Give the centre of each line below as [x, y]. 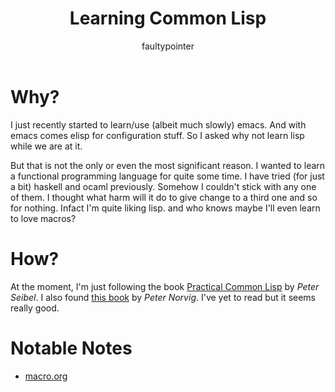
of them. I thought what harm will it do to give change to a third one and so [164, 197]
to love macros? [43, 218]
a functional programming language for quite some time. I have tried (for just [167, 176]
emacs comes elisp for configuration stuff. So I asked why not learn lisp [157, 135]
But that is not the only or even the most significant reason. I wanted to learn [168, 165]
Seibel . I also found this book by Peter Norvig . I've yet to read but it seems [163, 297]
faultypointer [168, 46]
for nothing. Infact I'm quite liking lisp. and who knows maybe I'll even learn [165, 208]
